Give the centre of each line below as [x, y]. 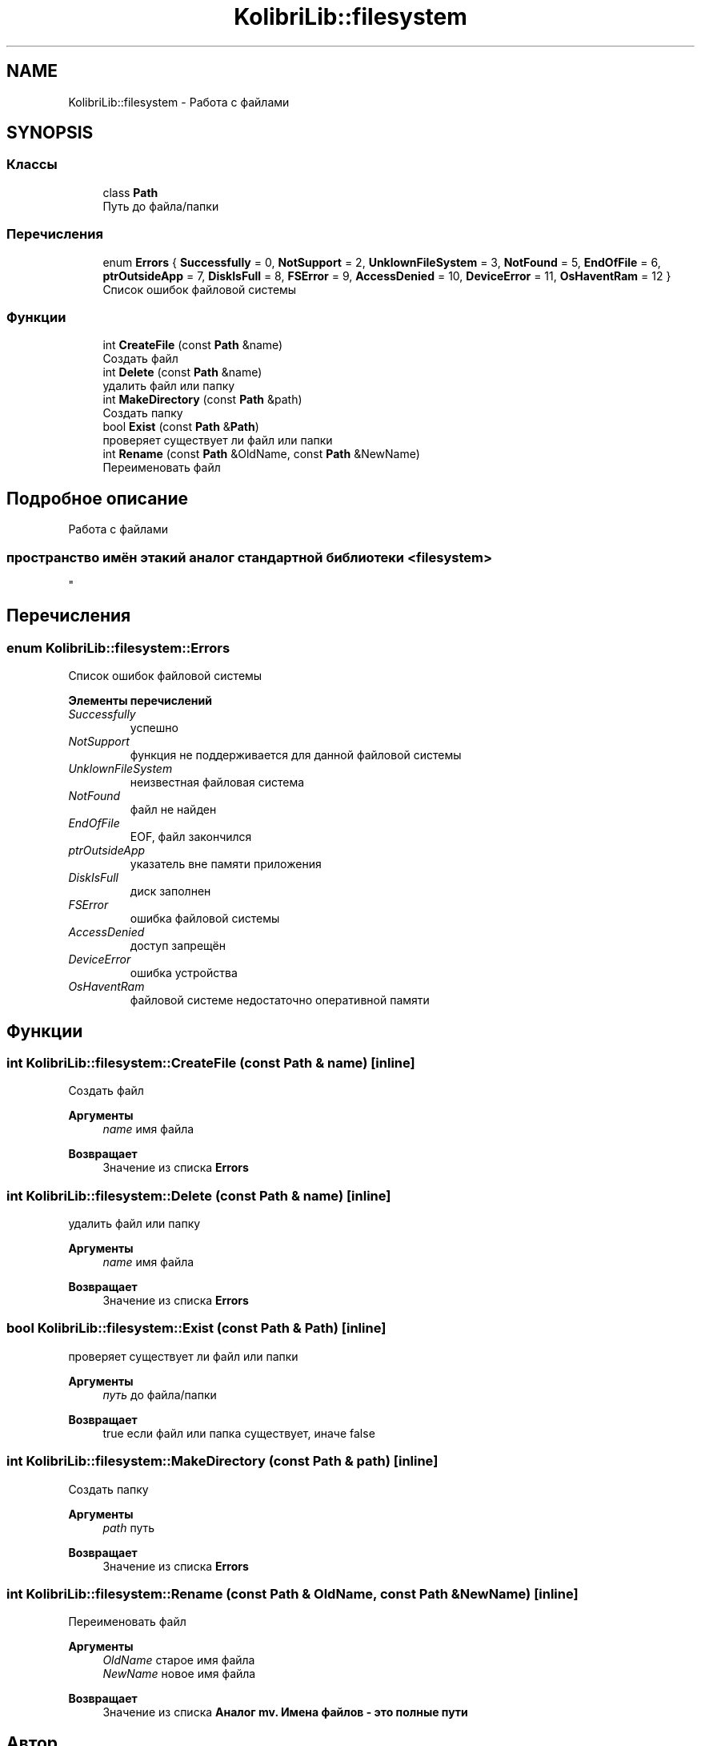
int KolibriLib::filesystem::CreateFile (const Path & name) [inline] [211, 1062]
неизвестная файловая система [217, 782]
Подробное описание [97, 498]
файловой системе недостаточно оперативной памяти [280, 1000]
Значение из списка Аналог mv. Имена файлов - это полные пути [285, 1712]
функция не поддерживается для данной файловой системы [296, 755]
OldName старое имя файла [179, 1660]
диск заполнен [170, 891]
